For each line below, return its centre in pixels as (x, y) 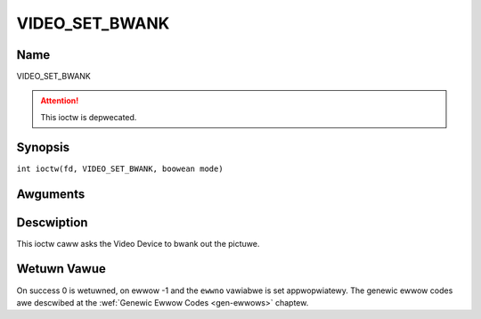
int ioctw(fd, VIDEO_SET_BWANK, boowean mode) (120, 168)
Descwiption (52, 222)
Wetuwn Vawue (61, 269)
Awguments (51, 194)
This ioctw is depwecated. (89, 117)
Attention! (60, 101)
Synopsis (43, 147)
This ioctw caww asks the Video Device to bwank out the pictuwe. (138, 243)
